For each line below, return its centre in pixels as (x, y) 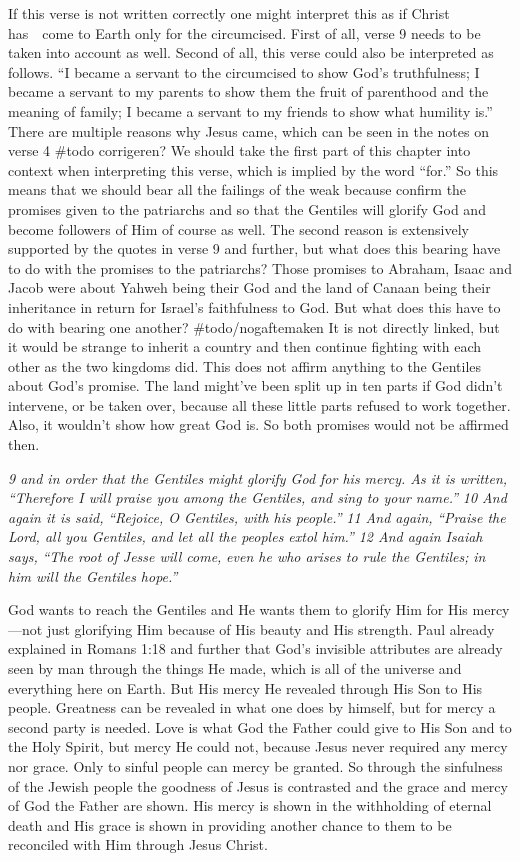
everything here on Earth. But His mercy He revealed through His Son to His (245, 687)
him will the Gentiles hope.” (93, 575)
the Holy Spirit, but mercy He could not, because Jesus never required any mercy (258, 746)
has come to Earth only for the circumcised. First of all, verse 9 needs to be (244, 32)
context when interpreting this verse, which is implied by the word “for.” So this (253, 169)
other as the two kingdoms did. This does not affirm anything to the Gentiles (245, 365)
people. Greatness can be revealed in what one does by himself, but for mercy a (252, 707)
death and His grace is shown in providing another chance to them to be (230, 824)
